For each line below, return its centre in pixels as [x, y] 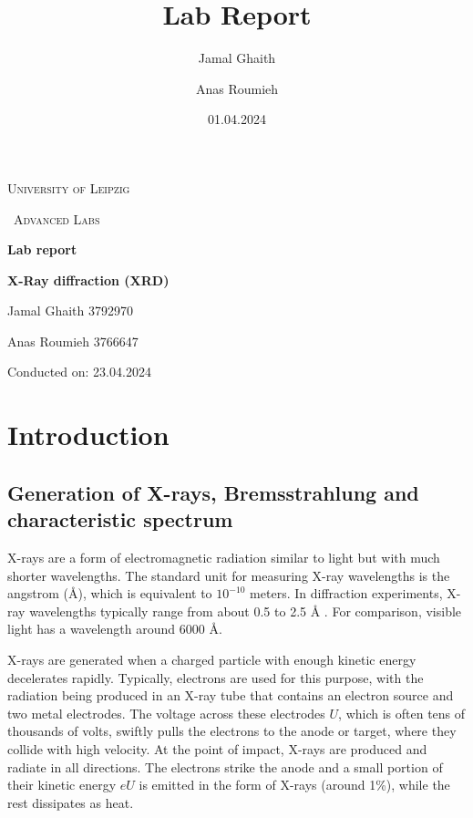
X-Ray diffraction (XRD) [88, 280]
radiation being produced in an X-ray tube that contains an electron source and [231, 695]
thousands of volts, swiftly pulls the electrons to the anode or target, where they [232, 731]
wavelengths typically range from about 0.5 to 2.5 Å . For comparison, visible [246, 611]
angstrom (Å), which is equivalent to [110, 593]
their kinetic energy [62, 785]
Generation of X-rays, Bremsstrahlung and [213, 492]
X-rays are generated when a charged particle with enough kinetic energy [212, 659]
